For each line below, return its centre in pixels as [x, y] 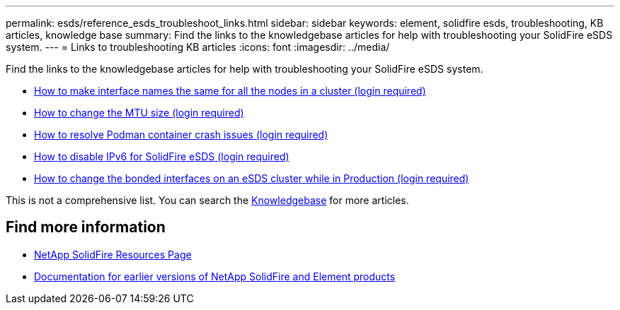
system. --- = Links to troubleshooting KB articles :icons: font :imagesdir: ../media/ [198, 47]
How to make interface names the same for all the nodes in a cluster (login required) [230, 91]
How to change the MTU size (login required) [139, 113]
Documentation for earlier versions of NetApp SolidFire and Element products [215, 276]
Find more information [86, 227]
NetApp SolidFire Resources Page [113, 254]
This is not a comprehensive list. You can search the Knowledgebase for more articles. [207, 200]
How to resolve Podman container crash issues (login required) [181, 135]
